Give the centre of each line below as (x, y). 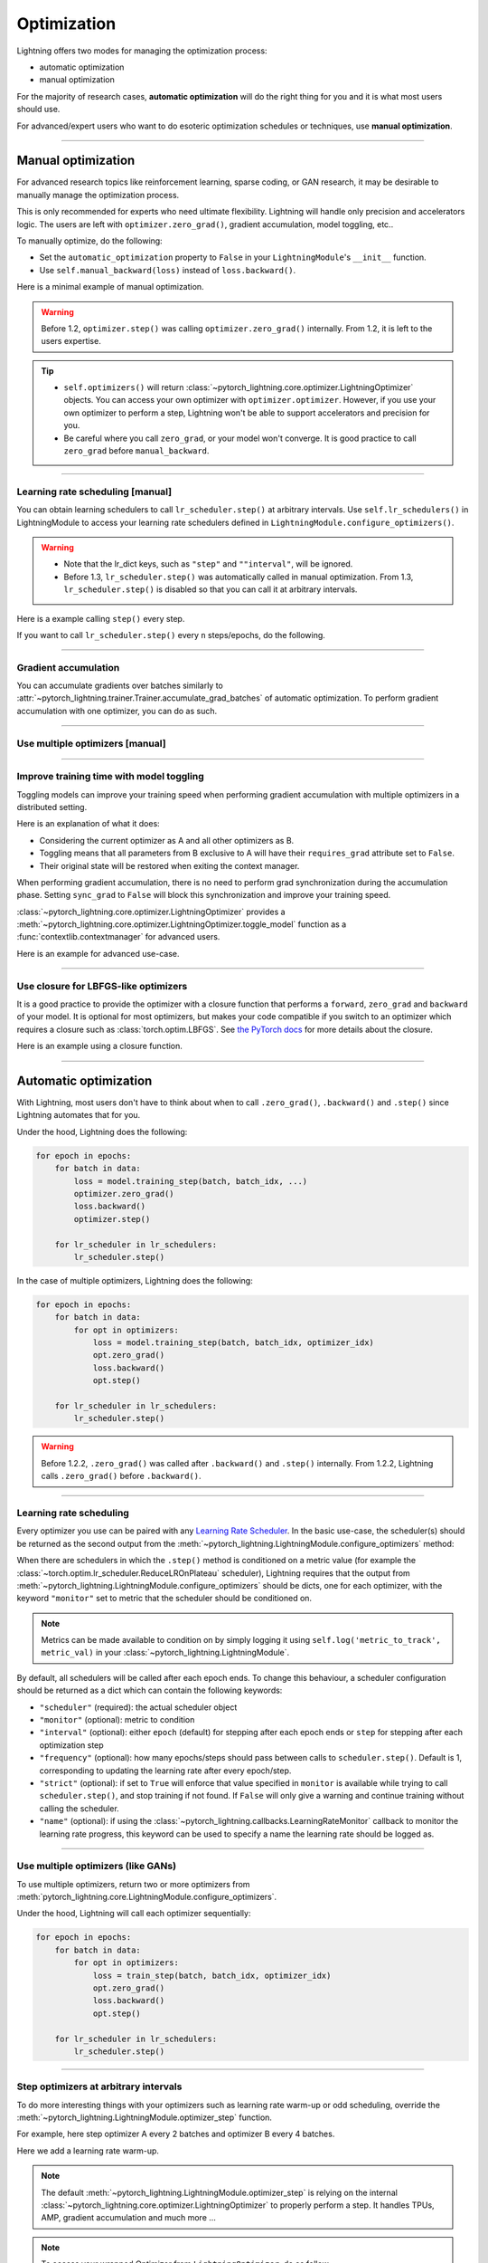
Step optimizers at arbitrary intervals (99, 2086)
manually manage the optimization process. (98, 195)
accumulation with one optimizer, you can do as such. (117, 711)
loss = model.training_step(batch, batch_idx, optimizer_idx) (234, 1343)
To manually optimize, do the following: (89, 241)
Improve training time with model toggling (110, 777)
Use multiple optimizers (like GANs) (96, 1867)
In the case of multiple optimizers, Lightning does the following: (135, 1280)
